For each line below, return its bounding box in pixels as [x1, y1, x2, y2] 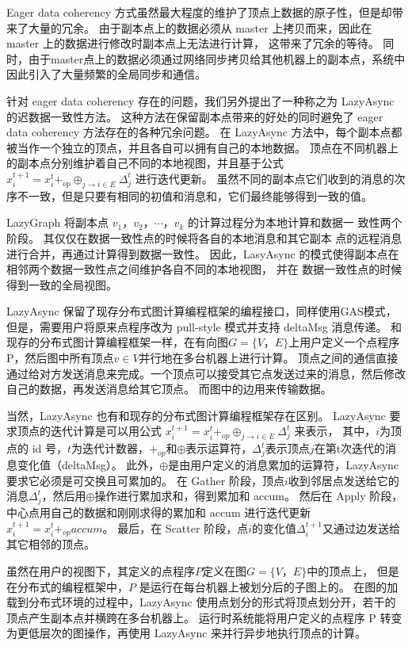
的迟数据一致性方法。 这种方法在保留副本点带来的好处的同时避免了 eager [6, 108, 383, 124]
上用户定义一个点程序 [288, 334, 400, 350]
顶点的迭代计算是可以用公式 [17, 422, 162, 439]
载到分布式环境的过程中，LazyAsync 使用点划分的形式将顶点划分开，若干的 [6, 594, 396, 610]
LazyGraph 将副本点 [6, 214, 109, 231]
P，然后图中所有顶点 [6, 350, 114, 366]
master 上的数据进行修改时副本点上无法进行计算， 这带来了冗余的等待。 [6, 35, 380, 52]
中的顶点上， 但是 [307, 562, 399, 579]
